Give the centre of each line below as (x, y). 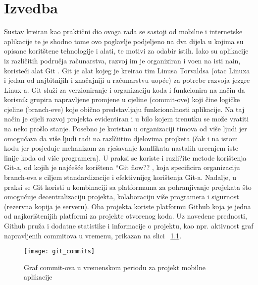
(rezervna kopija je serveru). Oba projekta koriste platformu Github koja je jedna (128, 206)
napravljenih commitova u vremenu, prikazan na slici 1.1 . (93, 235)
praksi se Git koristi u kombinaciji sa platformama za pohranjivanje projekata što (128, 187)
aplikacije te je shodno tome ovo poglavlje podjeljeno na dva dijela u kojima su (124, 41)
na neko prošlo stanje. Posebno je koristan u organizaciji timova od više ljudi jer (126, 129)
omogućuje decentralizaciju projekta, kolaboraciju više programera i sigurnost (122, 197)
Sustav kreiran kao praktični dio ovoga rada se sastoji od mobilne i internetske (123, 31)
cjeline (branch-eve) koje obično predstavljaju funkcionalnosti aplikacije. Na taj (124, 109)
